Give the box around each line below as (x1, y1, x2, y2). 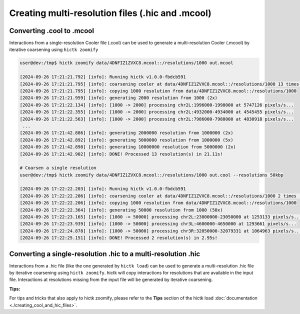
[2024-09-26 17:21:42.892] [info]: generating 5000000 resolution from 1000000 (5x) (19, 137, 233, 142)
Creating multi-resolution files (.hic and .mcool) (9, 7, 212, 18)
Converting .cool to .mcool (9, 26, 94, 35)
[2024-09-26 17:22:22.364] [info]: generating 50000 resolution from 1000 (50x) (19, 207, 223, 212)
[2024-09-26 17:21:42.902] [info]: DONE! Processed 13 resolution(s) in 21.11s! (19, 151, 223, 157)
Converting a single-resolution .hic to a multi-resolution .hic (9, 249, 200, 258)
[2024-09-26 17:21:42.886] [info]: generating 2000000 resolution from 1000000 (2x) (19, 130, 233, 136)
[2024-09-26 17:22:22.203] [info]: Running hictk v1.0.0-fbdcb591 (19, 186, 186, 192)
